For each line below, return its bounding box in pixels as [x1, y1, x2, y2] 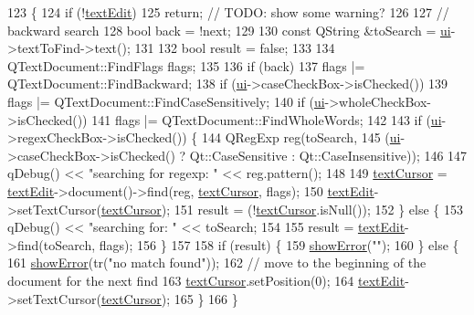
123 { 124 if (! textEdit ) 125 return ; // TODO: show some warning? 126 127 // [7, 3, 449, 21]
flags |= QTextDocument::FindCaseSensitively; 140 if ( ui [7, 91, 325, 110]
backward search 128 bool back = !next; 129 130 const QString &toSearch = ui [7, 20, 451, 39]
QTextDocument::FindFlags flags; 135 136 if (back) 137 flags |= [7, 56, 365, 75]
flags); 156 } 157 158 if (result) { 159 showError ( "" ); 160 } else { [99, 235, 459, 254]
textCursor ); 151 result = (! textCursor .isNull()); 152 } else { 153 [100, 199, 464, 218]
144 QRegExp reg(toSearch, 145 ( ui [201, 128, 401, 147]
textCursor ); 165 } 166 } [100, 289, 238, 308]
